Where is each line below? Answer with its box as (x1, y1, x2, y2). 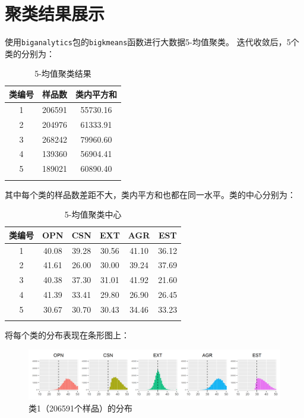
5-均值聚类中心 (64, 208, 122, 221)
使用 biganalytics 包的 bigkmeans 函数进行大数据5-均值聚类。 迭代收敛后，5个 (5, 36, 299, 48)
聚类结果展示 (5, 1, 105, 26)
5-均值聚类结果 (34, 67, 91, 80)
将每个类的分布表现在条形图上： (5, 329, 129, 341)
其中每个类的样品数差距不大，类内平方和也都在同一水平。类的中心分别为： (5, 188, 296, 200)
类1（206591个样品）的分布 (28, 401, 132, 414)
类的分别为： (5, 47, 55, 59)
